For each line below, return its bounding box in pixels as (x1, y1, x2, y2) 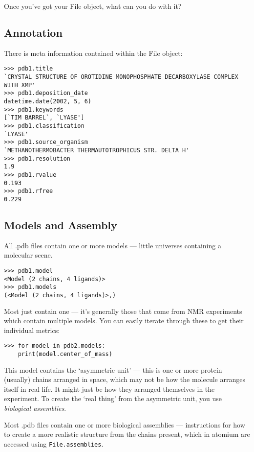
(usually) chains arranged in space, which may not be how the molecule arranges (4, 374, 245, 384)
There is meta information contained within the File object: (4, 48, 183, 58)
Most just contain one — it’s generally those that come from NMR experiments (4, 306, 242, 316)
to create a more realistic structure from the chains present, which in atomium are (4, 429, 250, 439)
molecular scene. (4, 250, 53, 260)
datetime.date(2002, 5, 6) (4, 98, 91, 105)
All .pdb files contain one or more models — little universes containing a (4, 240, 221, 250)
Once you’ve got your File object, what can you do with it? (4, 1, 182, 11)
